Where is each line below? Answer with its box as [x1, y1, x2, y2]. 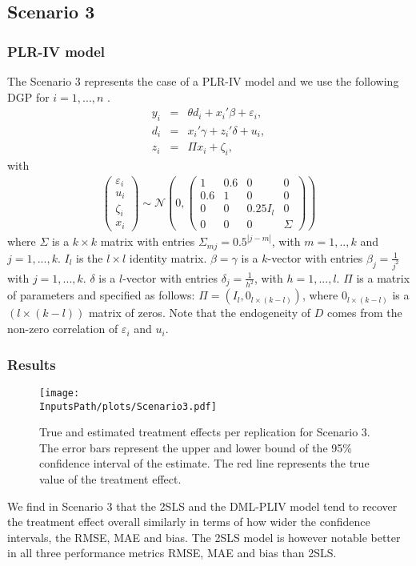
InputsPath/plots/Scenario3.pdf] [39, 400, 217, 412]
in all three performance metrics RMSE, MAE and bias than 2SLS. [7, 544, 337, 561]
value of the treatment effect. [39, 470, 182, 487]
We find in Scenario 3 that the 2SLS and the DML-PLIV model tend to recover [7, 497, 398, 514]
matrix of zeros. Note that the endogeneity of [88, 304, 310, 321]
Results [7, 354, 56, 374]
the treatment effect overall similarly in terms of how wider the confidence [7, 513, 370, 530]
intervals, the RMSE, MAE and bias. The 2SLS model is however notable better [7, 528, 401, 545]
